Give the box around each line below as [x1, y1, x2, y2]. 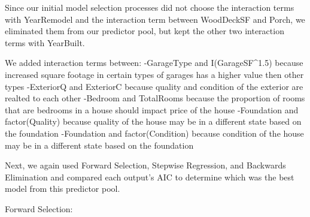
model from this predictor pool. [5, 182, 120, 195]
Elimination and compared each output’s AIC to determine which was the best [5, 170, 294, 183]
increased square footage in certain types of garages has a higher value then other [5, 68, 304, 80]
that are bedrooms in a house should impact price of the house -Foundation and [5, 103, 299, 116]
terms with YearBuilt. [5, 36, 85, 49]
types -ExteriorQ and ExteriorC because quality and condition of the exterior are [5, 80, 303, 92]
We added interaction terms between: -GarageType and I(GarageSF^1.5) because [5, 56, 303, 69]
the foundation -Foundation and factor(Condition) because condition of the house [5, 126, 304, 139]
